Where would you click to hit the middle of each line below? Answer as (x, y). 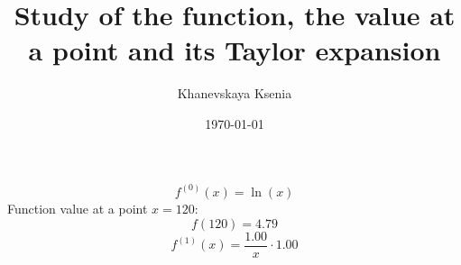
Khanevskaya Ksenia (235, 93)
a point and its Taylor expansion (235, 50)
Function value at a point (78, 208)
